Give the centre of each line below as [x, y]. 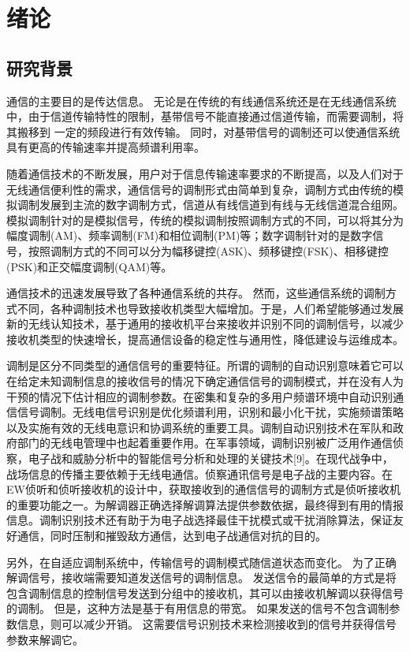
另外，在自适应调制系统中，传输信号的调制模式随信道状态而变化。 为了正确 [201, 562]
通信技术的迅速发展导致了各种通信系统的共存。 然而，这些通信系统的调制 [196, 293]
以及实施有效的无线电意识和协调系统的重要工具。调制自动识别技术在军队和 [199, 427]
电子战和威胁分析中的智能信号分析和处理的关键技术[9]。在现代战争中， [211, 458]
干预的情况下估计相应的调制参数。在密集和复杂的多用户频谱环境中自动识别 [199, 396]
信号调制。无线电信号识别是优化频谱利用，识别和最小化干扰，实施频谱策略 [210, 412]
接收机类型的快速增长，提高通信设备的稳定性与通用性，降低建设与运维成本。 [205, 339]
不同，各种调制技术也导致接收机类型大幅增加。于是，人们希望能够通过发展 [210, 308]
